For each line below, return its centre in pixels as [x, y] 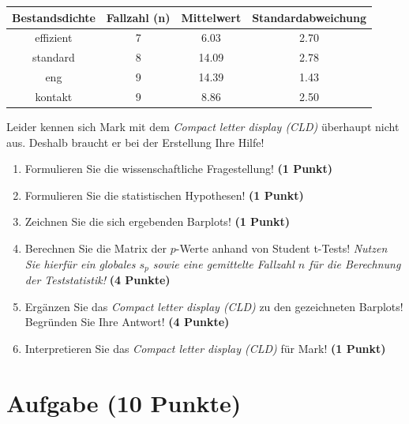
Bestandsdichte [54, 17]
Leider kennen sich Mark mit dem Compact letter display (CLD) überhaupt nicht [203, 126]
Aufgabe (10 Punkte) [124, 402]
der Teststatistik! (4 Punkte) [98, 279]
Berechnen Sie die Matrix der [96, 248]
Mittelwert [211, 17]
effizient [54, 38]
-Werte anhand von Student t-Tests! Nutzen [281, 248]
